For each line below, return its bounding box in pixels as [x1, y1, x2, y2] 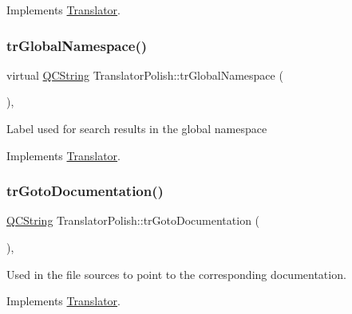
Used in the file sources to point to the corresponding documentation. [6, 265, 346, 282]
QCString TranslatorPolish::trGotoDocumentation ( [6, 212, 260, 229]
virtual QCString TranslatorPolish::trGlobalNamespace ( [6, 66, 283, 83]
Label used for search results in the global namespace [6, 120, 267, 136]
